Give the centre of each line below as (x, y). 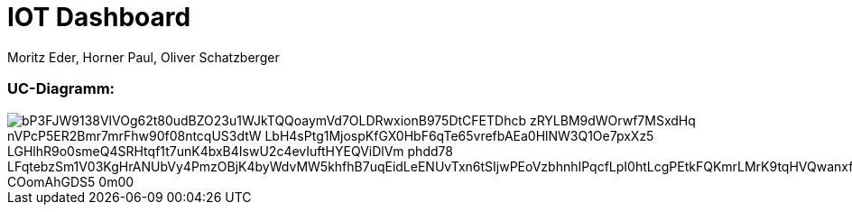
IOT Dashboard (99, 17)
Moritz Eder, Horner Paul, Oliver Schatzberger (144, 57)
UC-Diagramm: (61, 89)
